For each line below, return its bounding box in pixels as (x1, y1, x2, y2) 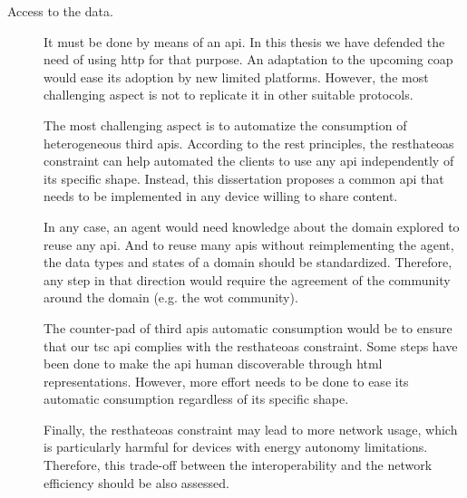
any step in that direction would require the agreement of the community (44, 270, 451, 289)
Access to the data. (7, 2, 113, 20)
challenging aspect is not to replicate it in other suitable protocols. (44, 85, 413, 104)
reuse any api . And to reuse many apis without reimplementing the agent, (44, 235, 454, 254)
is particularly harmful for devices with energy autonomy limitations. (44, 437, 428, 456)
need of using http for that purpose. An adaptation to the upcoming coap (44, 50, 453, 69)
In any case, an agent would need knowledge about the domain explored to (44, 216, 460, 235)
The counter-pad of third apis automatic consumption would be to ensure (44, 318, 452, 337)
